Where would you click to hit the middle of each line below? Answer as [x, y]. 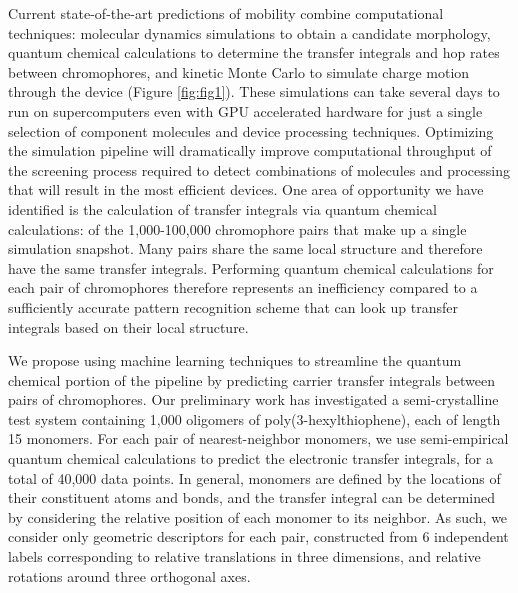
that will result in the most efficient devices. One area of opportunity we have [246, 189]
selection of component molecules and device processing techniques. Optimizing [251, 130]
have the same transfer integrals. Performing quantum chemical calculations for [251, 267]
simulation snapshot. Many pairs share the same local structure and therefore [245, 248]
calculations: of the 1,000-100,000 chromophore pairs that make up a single [237, 228]
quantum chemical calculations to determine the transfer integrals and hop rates [254, 52]
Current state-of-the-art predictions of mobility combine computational [226, 13]
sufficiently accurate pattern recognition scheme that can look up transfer [233, 306]
